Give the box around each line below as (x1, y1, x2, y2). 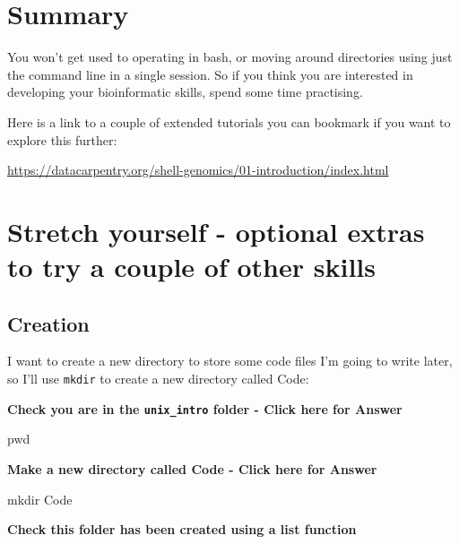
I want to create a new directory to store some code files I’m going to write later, (7, 351, 453, 370)
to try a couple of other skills (7, 248, 376, 285)
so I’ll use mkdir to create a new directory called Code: (7, 369, 309, 388)
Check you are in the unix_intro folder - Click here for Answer (7, 399, 403, 418)
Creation (7, 309, 90, 337)
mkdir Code (7, 489, 73, 508)
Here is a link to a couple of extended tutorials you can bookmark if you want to (7, 112, 451, 131)
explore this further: (7, 130, 117, 149)
